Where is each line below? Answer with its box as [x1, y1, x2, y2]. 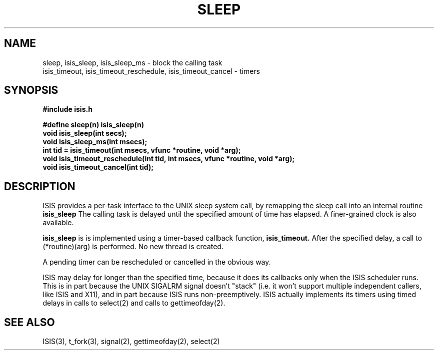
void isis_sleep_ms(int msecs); [42, 137, 147, 146]
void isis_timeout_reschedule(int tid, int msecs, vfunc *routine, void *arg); [42, 154, 295, 163]
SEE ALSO [4, 316, 55, 329]
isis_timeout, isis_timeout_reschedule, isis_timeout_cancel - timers [42, 66, 260, 75]
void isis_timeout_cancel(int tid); [42, 163, 154, 172]
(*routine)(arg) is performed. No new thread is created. [42, 242, 223, 251]
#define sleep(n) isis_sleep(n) [42, 120, 144, 129]
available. [42, 218, 74, 227]
